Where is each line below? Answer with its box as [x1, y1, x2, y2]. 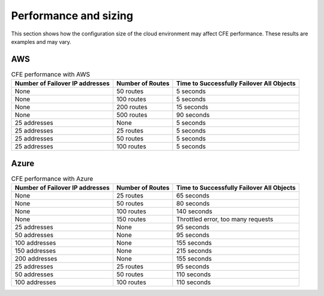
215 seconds [176, 247, 212, 255]
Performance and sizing [11, 9, 133, 22]
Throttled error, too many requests [176, 215, 274, 223]
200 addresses [14, 255, 58, 263]
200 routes [116, 103, 148, 111]
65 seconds [176, 192, 210, 200]
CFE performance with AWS [11, 70, 90, 79]
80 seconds [176, 199, 210, 208]
